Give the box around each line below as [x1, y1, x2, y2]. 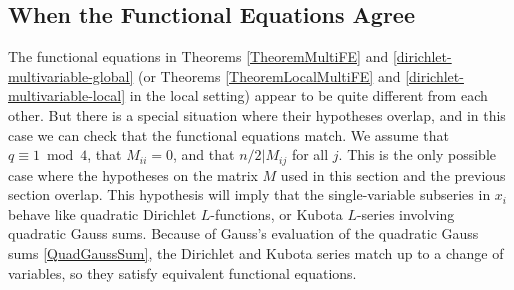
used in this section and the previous [280, 164, 506, 185]
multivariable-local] [8, 85, 126, 106]
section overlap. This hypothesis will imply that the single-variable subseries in [8, 184, 491, 205]
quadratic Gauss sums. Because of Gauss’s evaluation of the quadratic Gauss [8, 223, 479, 244]
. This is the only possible [338, 144, 497, 165]
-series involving [356, 203, 455, 224]
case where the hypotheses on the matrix [8, 164, 258, 185]
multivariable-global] [8, 65, 134, 86]
